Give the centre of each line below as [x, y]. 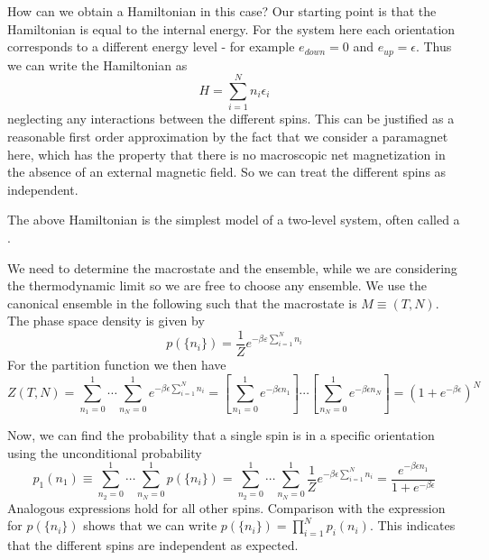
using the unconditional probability [105, 452]
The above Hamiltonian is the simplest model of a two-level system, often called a [234, 220]
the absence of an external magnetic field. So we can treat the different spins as [227, 172]
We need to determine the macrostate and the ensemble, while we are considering [232, 267]
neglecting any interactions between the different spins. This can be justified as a [231, 119]
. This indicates [412, 525]
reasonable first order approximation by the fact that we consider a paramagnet [228, 136]
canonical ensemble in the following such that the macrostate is [182, 303]
